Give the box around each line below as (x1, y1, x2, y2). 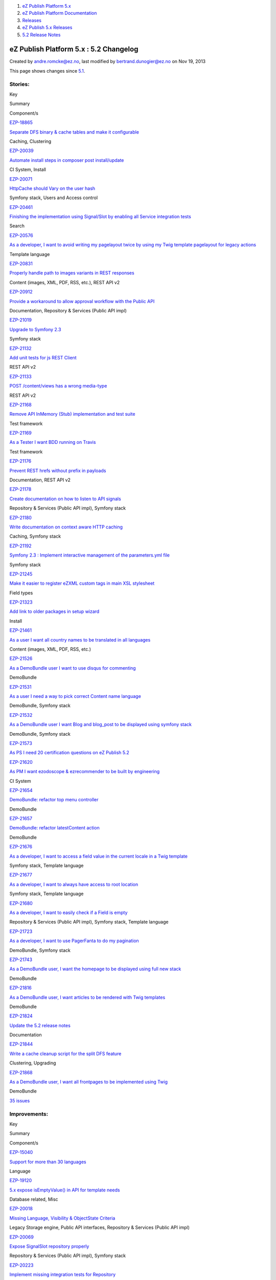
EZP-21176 (9, 458, 32, 464)
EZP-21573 (9, 740, 33, 746)
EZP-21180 (9, 515, 32, 521)
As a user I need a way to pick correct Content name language (9, 693, 142, 699)
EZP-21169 (9, 430, 32, 436)
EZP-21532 (9, 712, 33, 718)
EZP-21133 (9, 373, 32, 379)
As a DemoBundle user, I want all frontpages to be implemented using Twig (9, 1079, 168, 1085)
